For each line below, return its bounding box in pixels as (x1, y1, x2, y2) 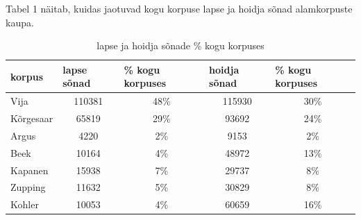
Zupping (10, 180, 46, 194)
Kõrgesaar (10, 111, 53, 126)
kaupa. (6, 15, 34, 29)
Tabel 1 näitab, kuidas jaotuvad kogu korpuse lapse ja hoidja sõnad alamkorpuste (6, 1, 353, 15)
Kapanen (10, 162, 49, 177)
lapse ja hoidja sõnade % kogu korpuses (96, 38, 265, 53)
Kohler (10, 197, 39, 212)
